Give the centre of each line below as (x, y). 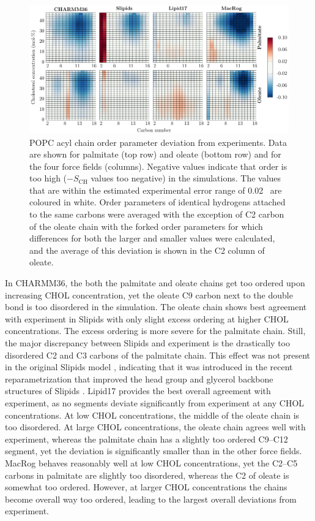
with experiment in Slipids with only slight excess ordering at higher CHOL (147, 318)
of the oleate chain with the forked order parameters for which (146, 226)
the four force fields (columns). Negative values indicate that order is (158, 166)
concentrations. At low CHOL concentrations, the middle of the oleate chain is (152, 415)
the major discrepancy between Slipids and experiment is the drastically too (147, 343)
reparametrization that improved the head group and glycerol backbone (139, 378)
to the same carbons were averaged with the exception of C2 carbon (157, 214)
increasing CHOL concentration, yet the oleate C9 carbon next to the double (149, 295)
